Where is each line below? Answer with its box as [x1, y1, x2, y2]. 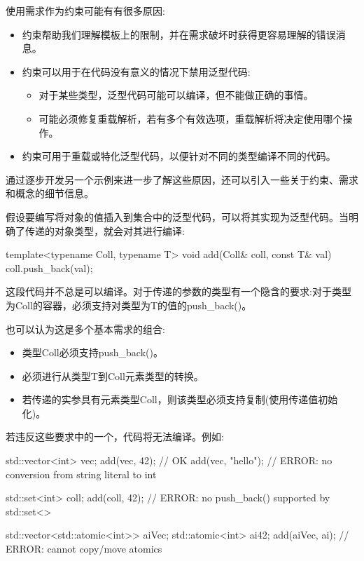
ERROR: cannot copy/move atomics [6, 541, 162, 556]
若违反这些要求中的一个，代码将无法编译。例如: [6, 429, 224, 444]
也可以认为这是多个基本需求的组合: [6, 321, 165, 336]
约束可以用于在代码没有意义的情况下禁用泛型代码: [22, 64, 251, 79]
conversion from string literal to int [6, 466, 157, 481]
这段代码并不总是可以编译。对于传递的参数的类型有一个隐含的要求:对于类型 [6, 284, 351, 299]
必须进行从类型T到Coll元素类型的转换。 [22, 368, 204, 383]
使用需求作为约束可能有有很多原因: [6, 4, 165, 18]
